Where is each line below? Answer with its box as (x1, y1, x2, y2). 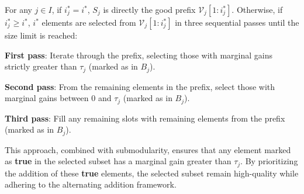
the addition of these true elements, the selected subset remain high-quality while (5, 167, 299, 179)
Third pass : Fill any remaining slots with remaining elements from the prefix (5, 112, 285, 124)
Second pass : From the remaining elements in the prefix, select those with (5, 80, 275, 92)
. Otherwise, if (232, 4, 283, 15)
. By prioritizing (240, 155, 298, 167)
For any (5, 4, 32, 15)
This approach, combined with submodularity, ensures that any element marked (5, 143, 291, 155)
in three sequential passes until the (175, 16, 299, 28)
